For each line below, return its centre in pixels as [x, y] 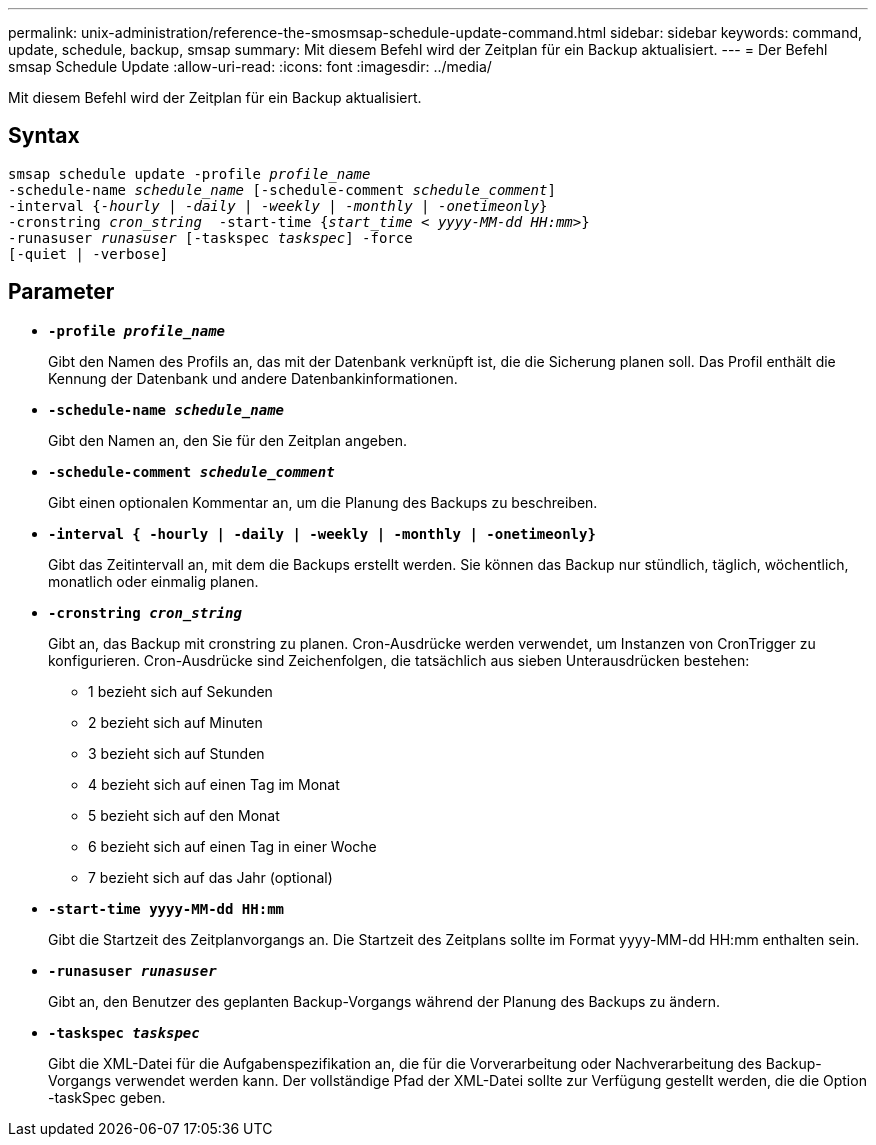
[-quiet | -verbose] [88, 253]
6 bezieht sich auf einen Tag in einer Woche [232, 846]
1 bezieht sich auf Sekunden [180, 691]
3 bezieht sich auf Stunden [176, 753]
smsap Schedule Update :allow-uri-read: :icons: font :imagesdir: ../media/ [250, 66]
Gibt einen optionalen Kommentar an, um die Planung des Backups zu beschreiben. [323, 502]
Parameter [61, 292]
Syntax [44, 136]
